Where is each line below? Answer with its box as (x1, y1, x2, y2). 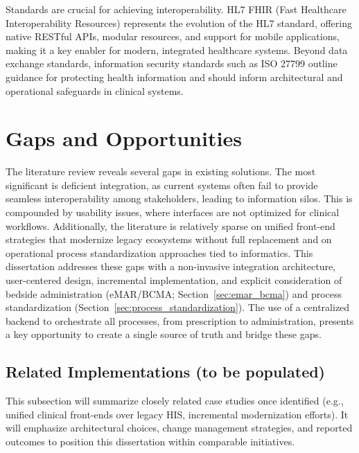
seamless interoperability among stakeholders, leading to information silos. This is (6, 191, 353, 206)
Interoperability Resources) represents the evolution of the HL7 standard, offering (6, 15, 352, 30)
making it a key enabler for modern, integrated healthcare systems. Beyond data (6, 42, 348, 57)
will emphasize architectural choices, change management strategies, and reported (6, 420, 353, 435)
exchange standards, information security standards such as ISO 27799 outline (6, 56, 338, 71)
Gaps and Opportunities (6, 124, 242, 152)
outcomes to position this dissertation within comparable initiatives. (6, 434, 295, 448)
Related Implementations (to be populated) (6, 361, 326, 382)
